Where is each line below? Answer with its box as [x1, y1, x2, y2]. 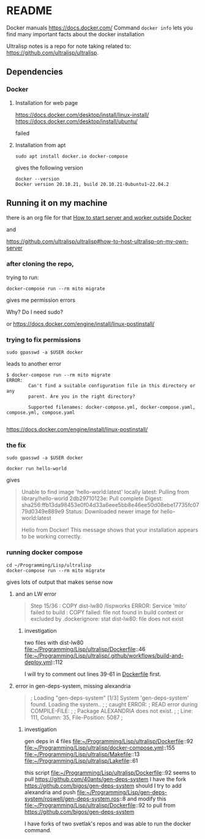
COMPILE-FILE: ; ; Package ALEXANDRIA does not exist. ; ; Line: [30, 707, 193, 714]
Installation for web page [15, 99, 78, 106]
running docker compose [6, 548, 83, 557]
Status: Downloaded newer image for [65, 508, 160, 516]
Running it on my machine [6, 198, 108, 209]
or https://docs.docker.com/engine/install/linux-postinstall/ [6, 320, 155, 327]
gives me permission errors [6, 296, 75, 304]
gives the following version [15, 164, 84, 171]
